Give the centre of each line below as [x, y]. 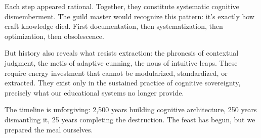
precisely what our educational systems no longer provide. [94, 92]
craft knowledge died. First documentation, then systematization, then [114, 26]
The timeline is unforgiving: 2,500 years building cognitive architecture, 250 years [131, 109]
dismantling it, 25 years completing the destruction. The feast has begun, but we [130, 119]
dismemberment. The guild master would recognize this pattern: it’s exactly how [129, 16]
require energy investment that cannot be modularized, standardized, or [116, 73]
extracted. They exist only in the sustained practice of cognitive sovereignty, [123, 83]
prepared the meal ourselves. [49, 129]
